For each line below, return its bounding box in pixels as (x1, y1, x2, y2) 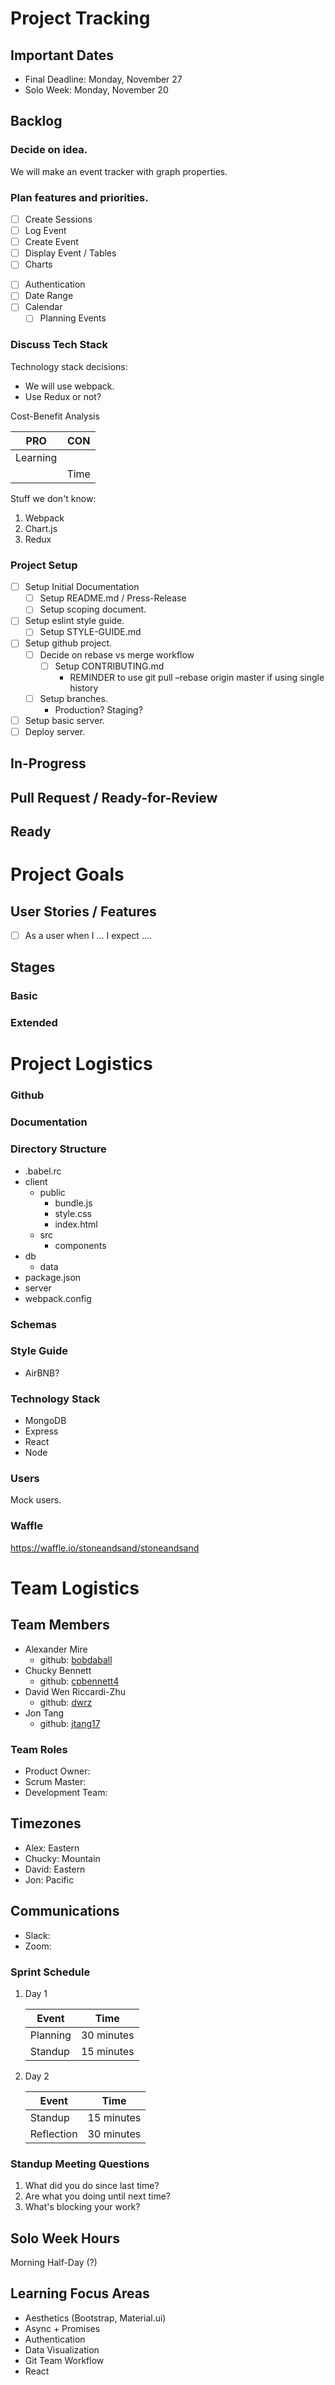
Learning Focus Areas (10, 2285, 150, 2302)
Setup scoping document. (39, 603, 147, 616)
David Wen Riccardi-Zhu (24, 1685, 126, 1697)
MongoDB (24, 1415, 67, 1427)
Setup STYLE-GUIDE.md (39, 626, 142, 638)
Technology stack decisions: (10, 360, 128, 372)
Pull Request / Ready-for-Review (10, 789, 218, 806)
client (24, 1175, 48, 1187)
